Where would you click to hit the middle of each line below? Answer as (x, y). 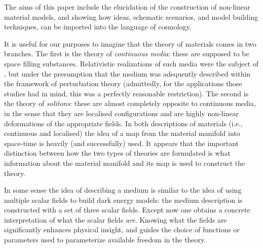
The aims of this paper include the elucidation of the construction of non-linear (127, 7)
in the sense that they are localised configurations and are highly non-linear (121, 113)
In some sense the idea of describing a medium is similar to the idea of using (123, 190)
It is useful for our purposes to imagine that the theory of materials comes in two (130, 43)
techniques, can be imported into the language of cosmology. (98, 27)
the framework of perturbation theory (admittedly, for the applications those (123, 83)
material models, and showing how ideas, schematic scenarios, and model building (131, 16)
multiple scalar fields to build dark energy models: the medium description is (123, 200)
